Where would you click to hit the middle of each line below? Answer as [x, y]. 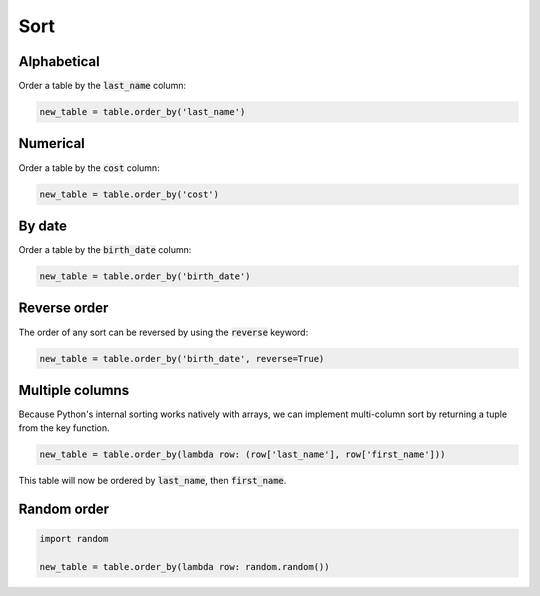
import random [74, 539]
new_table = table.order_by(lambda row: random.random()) [184, 567]
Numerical [51, 143]
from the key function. [64, 428]
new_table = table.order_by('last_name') [142, 112]
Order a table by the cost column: [89, 167]
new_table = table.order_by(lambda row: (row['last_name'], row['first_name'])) [242, 454]
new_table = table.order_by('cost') [129, 194]
